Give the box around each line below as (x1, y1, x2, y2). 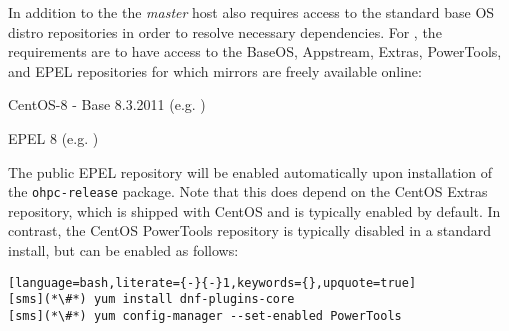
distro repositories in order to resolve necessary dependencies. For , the (8, 21, 442, 42)
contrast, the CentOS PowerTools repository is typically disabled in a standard (8, 220, 492, 241)
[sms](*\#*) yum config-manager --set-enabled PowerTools (8, 308, 402, 323)
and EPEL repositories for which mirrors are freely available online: (8, 60, 422, 81)
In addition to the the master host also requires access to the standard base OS (8, 2, 495, 22)
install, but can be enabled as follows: (8, 240, 239, 260)
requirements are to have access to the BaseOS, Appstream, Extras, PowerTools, (8, 41, 502, 62)
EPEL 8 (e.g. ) (8, 127, 99, 148)
